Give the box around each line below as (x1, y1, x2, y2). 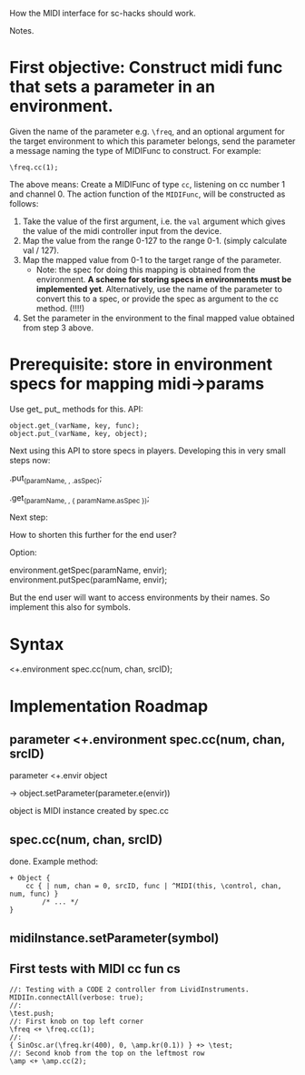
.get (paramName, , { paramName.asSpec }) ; (9, 492, 150, 505)
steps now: (9, 454, 51, 465)
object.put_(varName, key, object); (9, 429, 148, 438)
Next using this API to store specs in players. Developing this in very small (9, 445, 286, 456)
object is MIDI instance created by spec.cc (9, 806, 170, 816)
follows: (9, 198, 39, 208)
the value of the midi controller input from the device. (22, 225, 222, 236)
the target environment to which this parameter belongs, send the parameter (9, 136, 296, 147)
